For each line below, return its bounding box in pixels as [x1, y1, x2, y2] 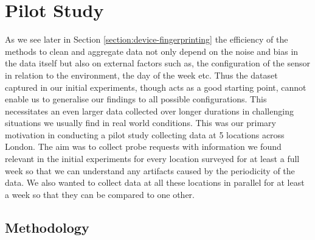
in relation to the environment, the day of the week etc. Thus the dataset [5, 68, 278, 81]
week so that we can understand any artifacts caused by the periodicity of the [5, 164, 295, 177]
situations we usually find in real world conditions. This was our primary [5, 116, 276, 129]
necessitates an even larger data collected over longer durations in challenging [5, 104, 294, 117]
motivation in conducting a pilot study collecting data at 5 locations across [5, 128, 285, 141]
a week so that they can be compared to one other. [5, 188, 195, 200]
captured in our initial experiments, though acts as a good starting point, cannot [5, 80, 306, 93]
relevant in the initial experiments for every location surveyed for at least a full [5, 152, 300, 165]
